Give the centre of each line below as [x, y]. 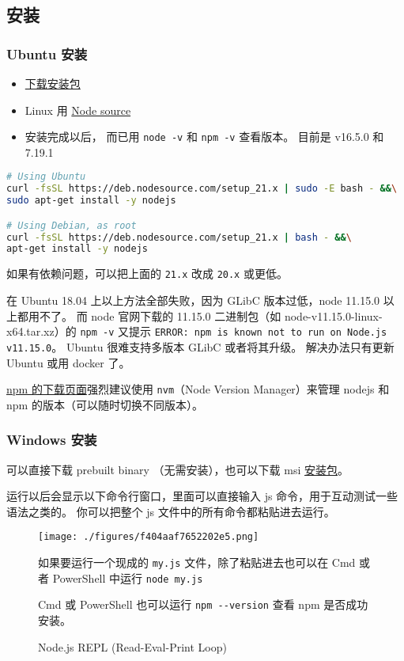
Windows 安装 [52, 440]
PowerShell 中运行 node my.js [128, 577]
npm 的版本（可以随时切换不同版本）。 [105, 404]
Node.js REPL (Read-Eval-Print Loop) [132, 646]
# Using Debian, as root [72, 225]
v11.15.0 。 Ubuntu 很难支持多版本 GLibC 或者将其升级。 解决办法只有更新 [200, 346]
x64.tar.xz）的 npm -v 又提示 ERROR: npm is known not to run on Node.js [197, 331]
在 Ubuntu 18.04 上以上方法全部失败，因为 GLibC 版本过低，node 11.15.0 [193, 300]
